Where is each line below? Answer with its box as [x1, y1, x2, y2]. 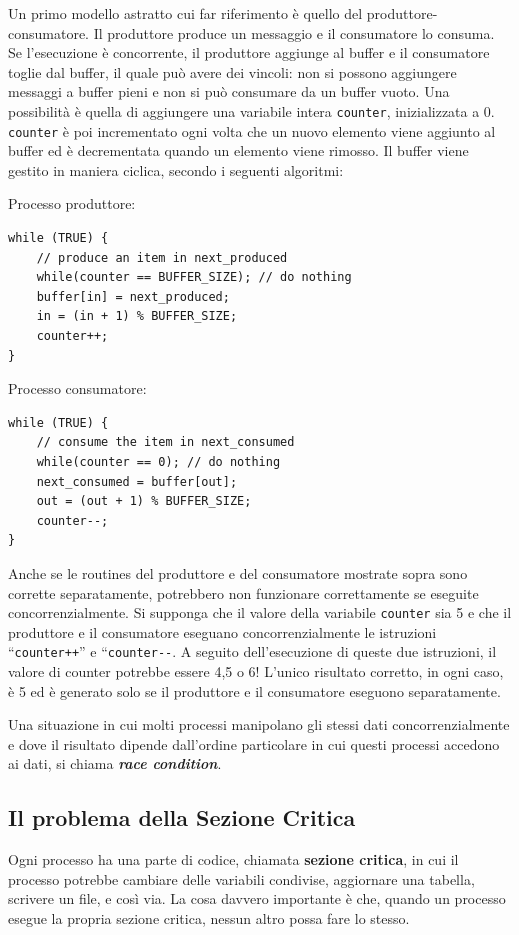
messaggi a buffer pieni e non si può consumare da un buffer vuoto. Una [8, 81, 450, 102]
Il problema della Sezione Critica [8, 802, 356, 833]
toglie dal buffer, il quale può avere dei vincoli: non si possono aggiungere [8, 61, 457, 82]
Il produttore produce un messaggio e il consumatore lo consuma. [93, 22, 495, 43]
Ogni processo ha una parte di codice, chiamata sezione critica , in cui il [8, 849, 459, 870]
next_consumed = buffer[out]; [36, 474, 238, 489]
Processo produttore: [8, 193, 136, 214]
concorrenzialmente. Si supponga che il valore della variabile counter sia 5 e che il [8, 602, 512, 623]
